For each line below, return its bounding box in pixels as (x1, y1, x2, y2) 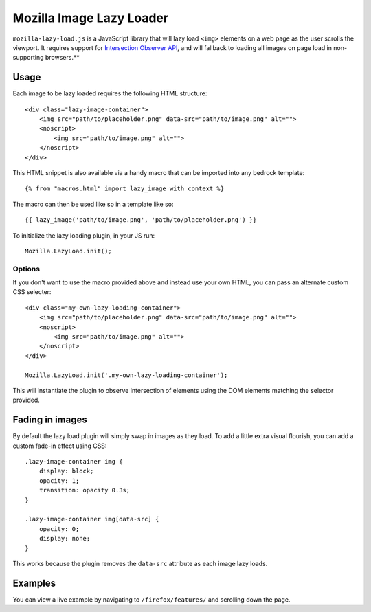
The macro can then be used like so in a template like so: (12, 200, 175, 208)
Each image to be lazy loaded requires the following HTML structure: (12, 89, 207, 98)
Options (12, 264, 41, 273)
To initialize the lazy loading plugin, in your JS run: (12, 231, 155, 240)
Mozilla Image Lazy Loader (12, 10, 168, 25)
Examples (12, 577, 56, 589)
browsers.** (45, 54, 80, 62)
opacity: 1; (38, 477, 80, 484)
